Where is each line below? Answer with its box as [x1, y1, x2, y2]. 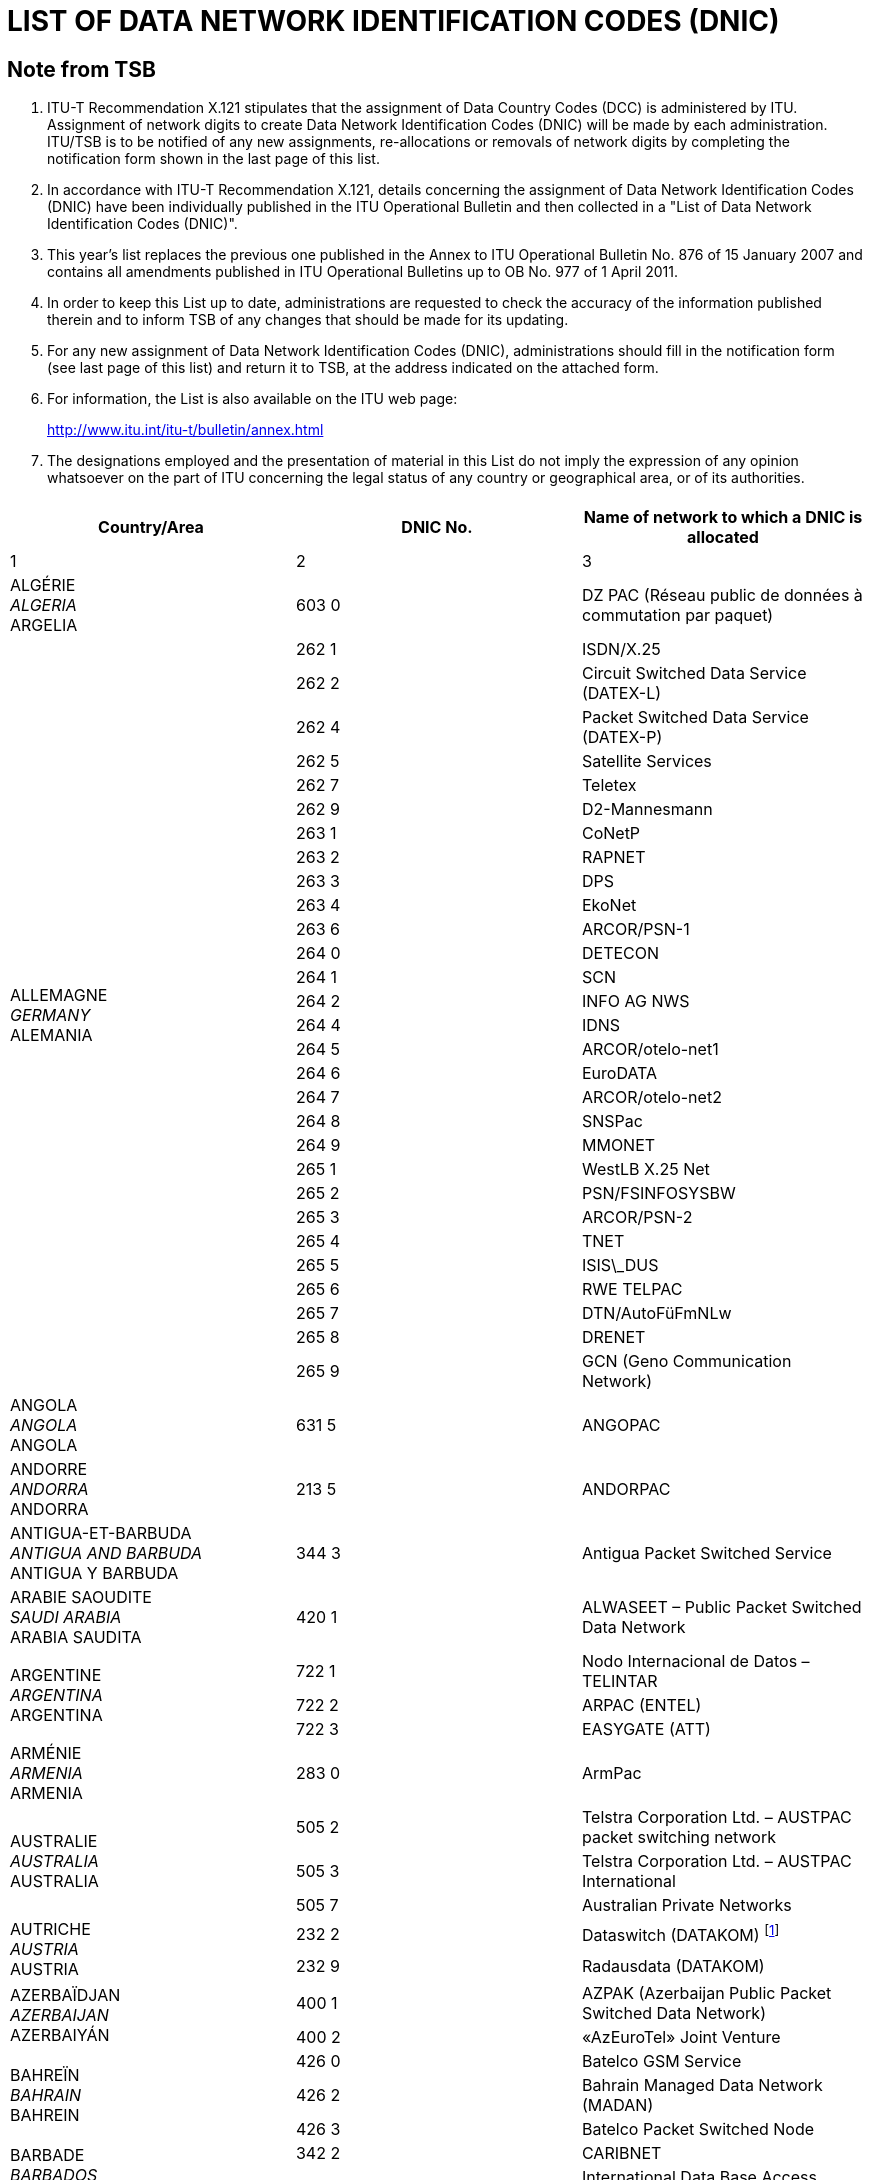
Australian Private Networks [581, 1894, 792, 1915]
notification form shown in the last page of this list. [47, 150, 380, 168]
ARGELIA [10, 614, 78, 635]
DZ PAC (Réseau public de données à [581, 584, 863, 605]
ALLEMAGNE [10, 984, 108, 1005]
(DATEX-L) [581, 682, 662, 703]
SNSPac [581, 1110, 643, 1131]
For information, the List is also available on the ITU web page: [47, 390, 458, 408]
